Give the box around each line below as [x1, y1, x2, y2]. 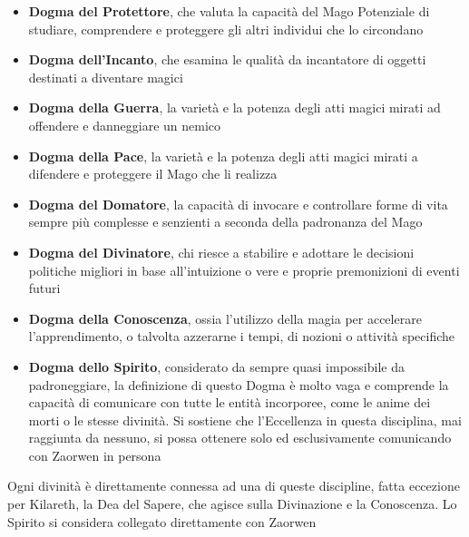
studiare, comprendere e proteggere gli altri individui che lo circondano [28, 19, 424, 38]
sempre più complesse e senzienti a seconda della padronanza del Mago [28, 212, 423, 231]
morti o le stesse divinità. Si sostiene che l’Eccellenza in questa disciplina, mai [28, 410, 462, 429]
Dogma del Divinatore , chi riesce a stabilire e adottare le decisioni [28, 242, 415, 261]
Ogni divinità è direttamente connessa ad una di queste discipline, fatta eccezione [7, 476, 460, 495]
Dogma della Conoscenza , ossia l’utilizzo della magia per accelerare [28, 308, 422, 327]
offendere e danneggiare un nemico [28, 115, 221, 134]
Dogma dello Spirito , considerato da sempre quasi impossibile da [28, 356, 405, 376]
